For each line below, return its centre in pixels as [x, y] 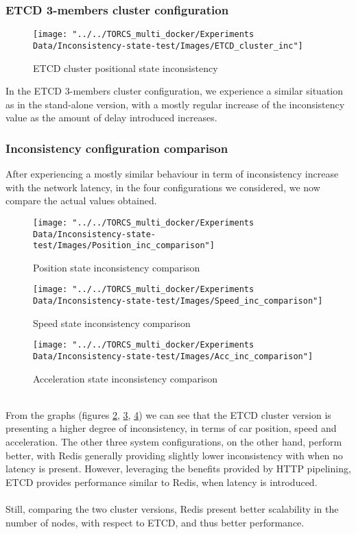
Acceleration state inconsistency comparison [126, 378]
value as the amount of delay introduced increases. [111, 118]
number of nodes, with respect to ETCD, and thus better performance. [155, 522]
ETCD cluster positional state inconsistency [126, 68]
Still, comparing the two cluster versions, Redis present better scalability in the [172, 509]
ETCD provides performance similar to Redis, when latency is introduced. [162, 482]
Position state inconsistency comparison [117, 267]
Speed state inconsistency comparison [112, 323]
